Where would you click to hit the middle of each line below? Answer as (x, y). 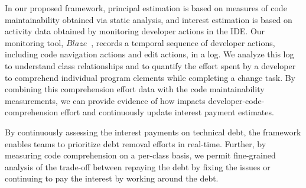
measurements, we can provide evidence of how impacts (105, 100)
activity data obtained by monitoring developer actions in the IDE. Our (135, 31)
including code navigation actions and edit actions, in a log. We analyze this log (149, 54)
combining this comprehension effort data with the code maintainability (135, 89)
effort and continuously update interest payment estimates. (167, 112)
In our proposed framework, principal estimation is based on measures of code (146, 8)
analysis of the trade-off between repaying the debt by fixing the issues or (138, 166)
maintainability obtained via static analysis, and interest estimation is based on (149, 19)
